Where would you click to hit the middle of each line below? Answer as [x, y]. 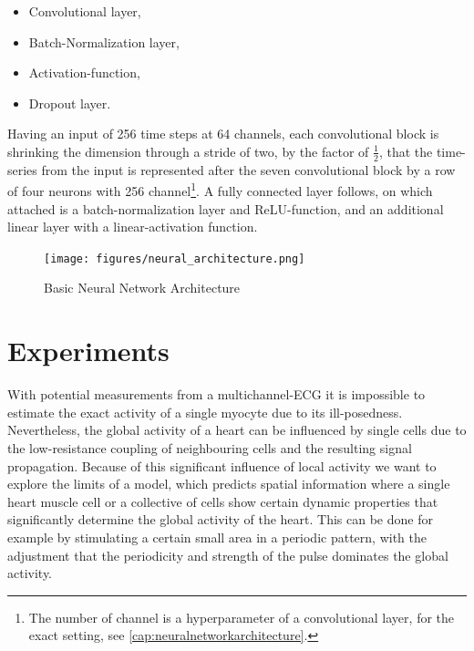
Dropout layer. [70, 103]
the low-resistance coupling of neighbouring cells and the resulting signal [210, 447]
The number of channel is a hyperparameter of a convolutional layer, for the [242, 617]
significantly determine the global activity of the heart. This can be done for [220, 519]
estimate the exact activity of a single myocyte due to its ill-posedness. [205, 412]
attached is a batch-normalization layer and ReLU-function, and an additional [226, 208]
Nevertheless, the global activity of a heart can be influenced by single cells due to [237, 430]
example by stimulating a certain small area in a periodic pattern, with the [217, 537]
